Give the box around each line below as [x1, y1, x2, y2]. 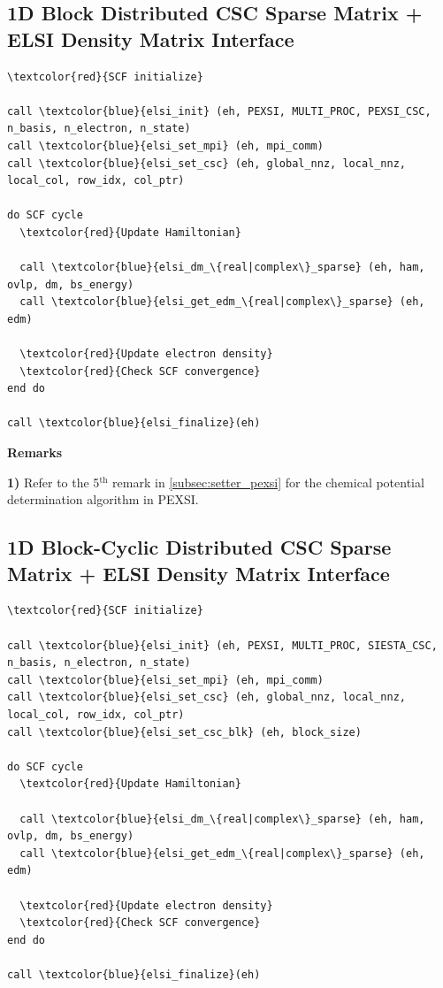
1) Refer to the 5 [7, 472, 100, 491]
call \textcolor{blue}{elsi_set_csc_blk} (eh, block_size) [7, 725, 362, 739]
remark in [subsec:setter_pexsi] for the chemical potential [112, 472, 424, 491]
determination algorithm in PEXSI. [7, 490, 199, 509]
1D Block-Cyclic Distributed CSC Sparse [7, 533, 392, 561]
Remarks [7, 443, 63, 462]
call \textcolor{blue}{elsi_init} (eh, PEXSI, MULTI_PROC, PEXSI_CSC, [7, 104, 432, 118]
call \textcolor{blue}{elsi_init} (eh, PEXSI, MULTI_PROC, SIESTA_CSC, [7, 639, 438, 652]
